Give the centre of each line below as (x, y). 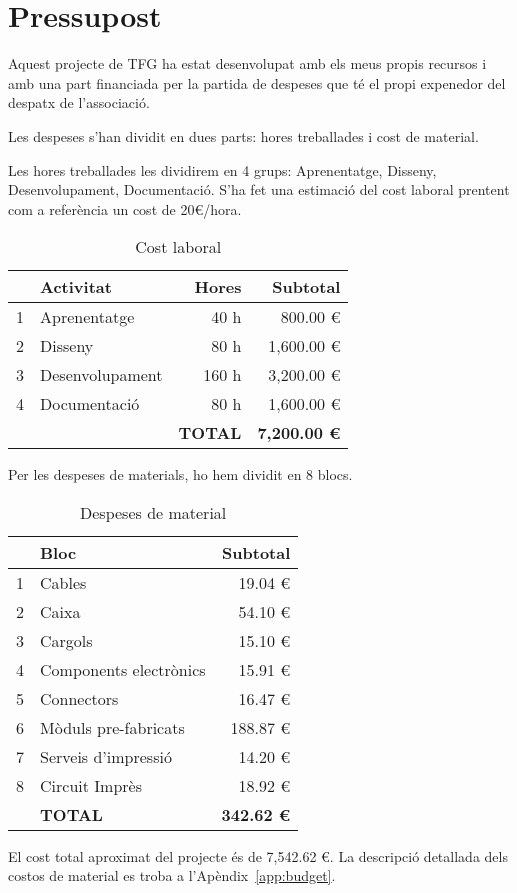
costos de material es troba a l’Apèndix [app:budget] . (172, 875)
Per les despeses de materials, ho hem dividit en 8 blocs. (180, 474)
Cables (63, 582)
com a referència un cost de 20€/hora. (125, 208)
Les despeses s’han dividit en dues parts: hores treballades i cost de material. (243, 135)
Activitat (76, 287)
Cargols (66, 640)
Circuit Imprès (91, 785)
